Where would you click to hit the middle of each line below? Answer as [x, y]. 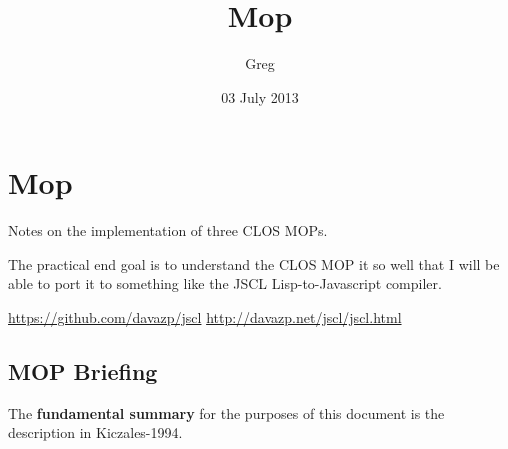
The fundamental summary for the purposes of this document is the [226, 412]
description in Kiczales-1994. [95, 432]
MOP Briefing [83, 371]
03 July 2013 [260, 96]
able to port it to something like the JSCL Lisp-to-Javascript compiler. [225, 283]
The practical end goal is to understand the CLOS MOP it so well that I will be [254, 263]
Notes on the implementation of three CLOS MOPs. [168, 230]
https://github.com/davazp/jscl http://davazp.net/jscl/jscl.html [205, 317]
